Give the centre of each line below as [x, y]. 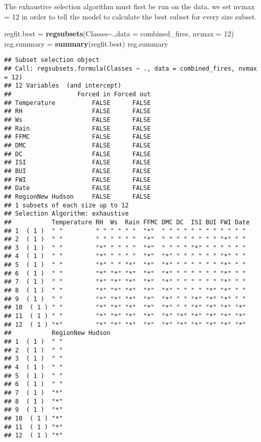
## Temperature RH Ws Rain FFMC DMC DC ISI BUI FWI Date [127, 222]
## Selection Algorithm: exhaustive [67, 214]
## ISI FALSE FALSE [78, 163]
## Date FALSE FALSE [78, 188]
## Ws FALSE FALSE [78, 120]
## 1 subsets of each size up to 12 [67, 205]
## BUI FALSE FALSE [78, 171]
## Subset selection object [52, 60]
